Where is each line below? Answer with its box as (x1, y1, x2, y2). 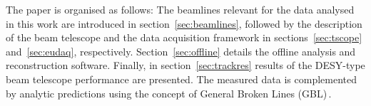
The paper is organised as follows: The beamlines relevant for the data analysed (6, 2, 355, 16)
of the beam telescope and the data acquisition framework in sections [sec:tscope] (6, 30, 362, 45)
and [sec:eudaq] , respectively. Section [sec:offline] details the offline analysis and (6, 43, 356, 58)
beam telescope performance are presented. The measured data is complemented (6, 71, 357, 86)
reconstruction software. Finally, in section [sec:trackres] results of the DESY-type (6, 58, 365, 73)
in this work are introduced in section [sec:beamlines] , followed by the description (6, 16, 362, 31)
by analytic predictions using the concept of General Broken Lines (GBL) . (6, 85, 332, 100)
